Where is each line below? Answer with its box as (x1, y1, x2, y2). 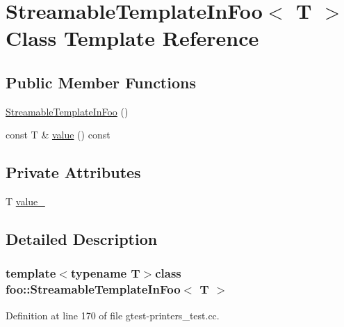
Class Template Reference (6, 24, 259, 52)
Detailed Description (6, 228, 158, 250)
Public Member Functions (6, 71, 196, 93)
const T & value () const (6, 127, 110, 142)
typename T (70, 264, 140, 282)
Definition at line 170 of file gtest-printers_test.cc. (6, 308, 220, 322)
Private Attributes (6, 161, 141, 183)
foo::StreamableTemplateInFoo (6, 280, 181, 298)
